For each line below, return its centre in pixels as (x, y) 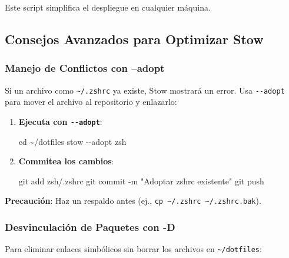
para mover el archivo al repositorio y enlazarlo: (91, 102)
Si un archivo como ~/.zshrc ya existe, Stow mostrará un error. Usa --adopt (145, 90)
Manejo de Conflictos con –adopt (85, 68)
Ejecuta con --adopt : (60, 121)
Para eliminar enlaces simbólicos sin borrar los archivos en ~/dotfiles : (133, 249)
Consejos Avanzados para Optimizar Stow (134, 39)
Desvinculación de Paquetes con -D (90, 226)
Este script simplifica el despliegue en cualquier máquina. (108, 7)
